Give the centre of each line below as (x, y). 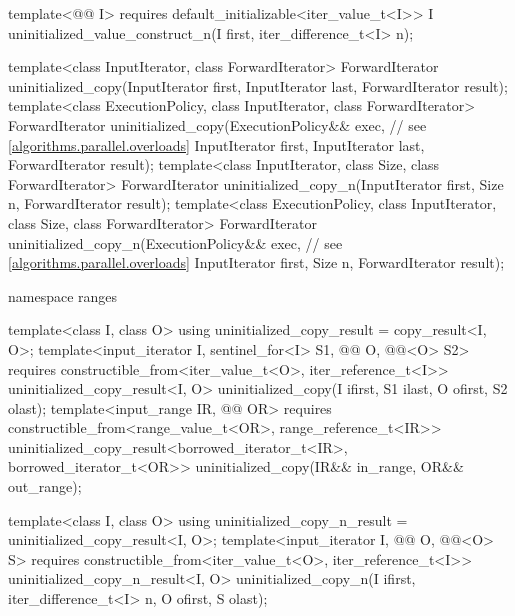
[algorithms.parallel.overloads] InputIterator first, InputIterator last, (216, 144)
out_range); (45, 486)
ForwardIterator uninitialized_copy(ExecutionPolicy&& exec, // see (217, 124)
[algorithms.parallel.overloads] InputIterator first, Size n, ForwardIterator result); (256, 262)
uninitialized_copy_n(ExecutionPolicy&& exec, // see (175, 242)
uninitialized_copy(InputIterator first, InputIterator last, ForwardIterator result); (258, 85)
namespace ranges (63, 295)
